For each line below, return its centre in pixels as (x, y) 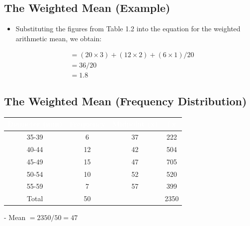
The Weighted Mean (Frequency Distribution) (125, 101)
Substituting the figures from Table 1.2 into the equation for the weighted (128, 29)
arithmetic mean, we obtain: (59, 38)
